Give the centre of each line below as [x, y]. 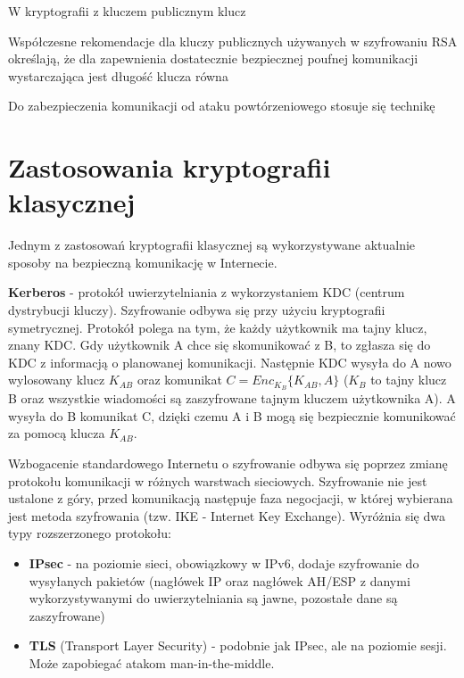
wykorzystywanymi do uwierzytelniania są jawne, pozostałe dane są [213, 598]
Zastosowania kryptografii [170, 167]
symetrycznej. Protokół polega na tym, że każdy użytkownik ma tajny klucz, [218, 327]
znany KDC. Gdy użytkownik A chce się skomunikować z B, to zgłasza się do [220, 345]
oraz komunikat [179, 380]
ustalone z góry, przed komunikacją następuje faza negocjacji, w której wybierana [231, 498]
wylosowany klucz [57, 380]
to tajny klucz [409, 380]
